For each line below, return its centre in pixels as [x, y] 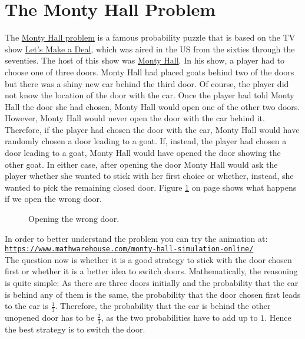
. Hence [278, 318]
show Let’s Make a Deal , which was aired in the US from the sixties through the [150, 49]
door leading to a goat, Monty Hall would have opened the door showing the [143, 153]
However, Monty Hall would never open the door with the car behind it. [135, 118]
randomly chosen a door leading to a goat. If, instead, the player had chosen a [146, 141]
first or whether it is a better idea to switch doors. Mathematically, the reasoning [151, 271]
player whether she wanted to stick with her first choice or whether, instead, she [149, 176]
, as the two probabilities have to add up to [179, 318]
